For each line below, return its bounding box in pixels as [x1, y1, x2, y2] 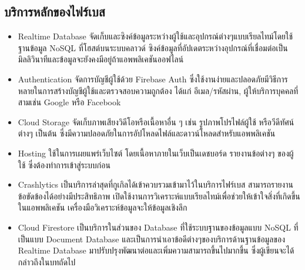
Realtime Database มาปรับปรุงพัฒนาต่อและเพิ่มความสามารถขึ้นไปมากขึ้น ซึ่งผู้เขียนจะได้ [18, 244, 294, 256]
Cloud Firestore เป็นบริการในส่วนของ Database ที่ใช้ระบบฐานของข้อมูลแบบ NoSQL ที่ [18, 221, 299, 233]
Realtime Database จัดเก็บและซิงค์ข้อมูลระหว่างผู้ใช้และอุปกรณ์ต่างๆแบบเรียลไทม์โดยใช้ [18, 30, 293, 42]
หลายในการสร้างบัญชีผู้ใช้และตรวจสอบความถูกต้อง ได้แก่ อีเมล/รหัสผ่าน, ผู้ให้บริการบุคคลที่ [18, 84, 299, 96]
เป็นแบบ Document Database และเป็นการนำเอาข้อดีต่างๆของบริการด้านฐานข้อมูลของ [18, 232, 286, 245]
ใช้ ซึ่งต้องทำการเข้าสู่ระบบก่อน [18, 158, 110, 171]
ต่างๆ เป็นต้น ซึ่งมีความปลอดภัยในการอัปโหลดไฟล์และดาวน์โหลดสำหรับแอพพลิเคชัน [18, 127, 276, 139]
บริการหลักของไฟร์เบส [4, 2, 105, 21]
